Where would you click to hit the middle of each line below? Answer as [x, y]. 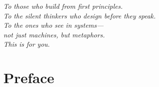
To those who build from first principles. [63, 6]
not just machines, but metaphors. [54, 34]
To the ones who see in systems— [54, 25]
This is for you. [27, 44]
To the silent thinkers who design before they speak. [80, 15]
